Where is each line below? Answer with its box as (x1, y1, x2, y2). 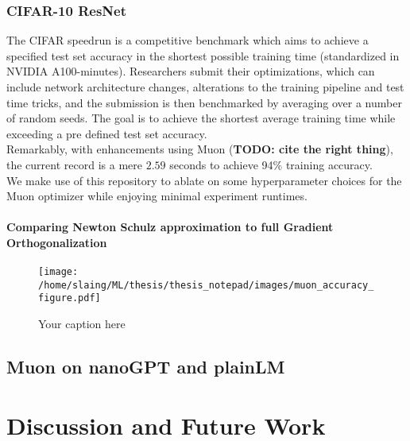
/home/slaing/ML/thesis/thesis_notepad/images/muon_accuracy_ (38, 279, 374, 291)
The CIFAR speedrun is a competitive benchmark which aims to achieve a (6, 32, 369, 48)
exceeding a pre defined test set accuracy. (6, 125, 207, 141)
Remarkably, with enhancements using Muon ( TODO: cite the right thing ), (6, 141, 393, 157)
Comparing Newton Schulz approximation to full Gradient (6, 219, 334, 235)
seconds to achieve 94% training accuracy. (169, 156, 373, 172)
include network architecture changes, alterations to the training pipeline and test (6, 79, 404, 95)
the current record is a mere (6, 156, 142, 172)
